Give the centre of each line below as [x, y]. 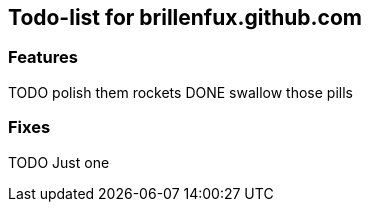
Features [43, 57]
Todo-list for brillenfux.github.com [185, 17]
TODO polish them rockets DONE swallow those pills [180, 92]
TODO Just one [59, 162]
